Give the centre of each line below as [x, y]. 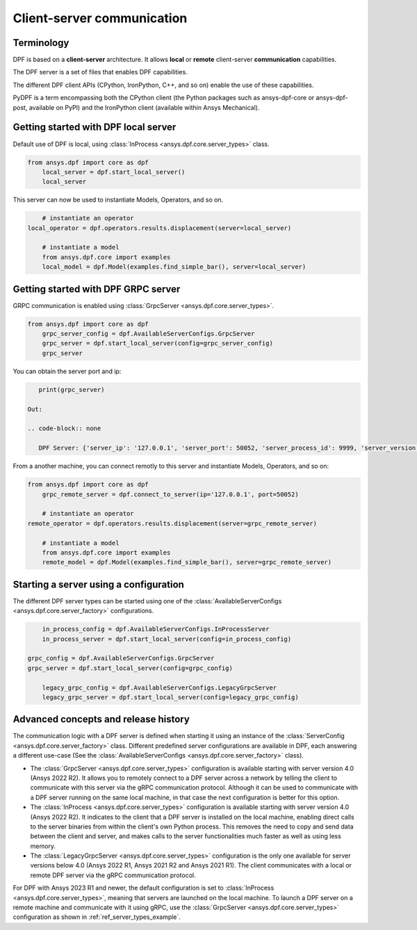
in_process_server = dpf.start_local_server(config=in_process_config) [167, 639]
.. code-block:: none [64, 429]
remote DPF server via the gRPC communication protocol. [113, 875]
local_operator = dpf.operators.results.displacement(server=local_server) [160, 228]
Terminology [41, 43]
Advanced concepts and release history [101, 719]
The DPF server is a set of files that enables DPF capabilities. [100, 72]
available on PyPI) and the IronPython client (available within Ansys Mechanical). [144, 107]
